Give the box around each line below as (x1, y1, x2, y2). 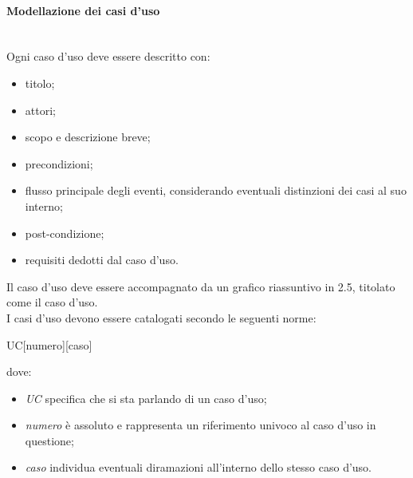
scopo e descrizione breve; (25, 128, 151, 145)
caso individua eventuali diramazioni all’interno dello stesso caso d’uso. (25, 459, 372, 476)
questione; (25, 432, 74, 448)
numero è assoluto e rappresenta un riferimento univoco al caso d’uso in (25, 417, 376, 433)
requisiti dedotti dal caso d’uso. (25, 251, 179, 268)
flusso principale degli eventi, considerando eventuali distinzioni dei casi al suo (25, 182, 407, 199)
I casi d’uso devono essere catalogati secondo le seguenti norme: (6, 309, 317, 326)
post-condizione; (25, 224, 104, 241)
